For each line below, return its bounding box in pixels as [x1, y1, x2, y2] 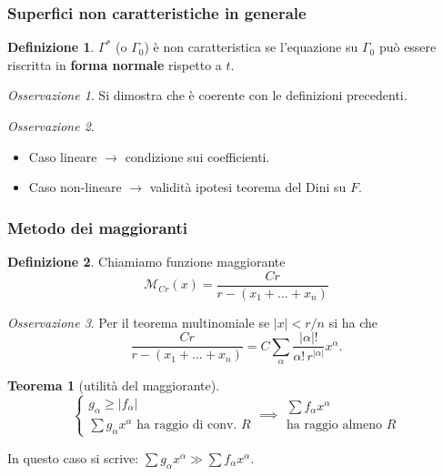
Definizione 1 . [7, 37, 95, 56]
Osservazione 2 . [7, 116, 95, 135]
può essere [378, 37, 437, 56]
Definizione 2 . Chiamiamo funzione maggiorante [7, 252, 286, 270]
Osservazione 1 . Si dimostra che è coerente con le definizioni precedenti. [7, 86, 408, 105]
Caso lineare [28, 147, 97, 166]
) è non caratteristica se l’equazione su [144, 37, 358, 56]
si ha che [328, 312, 378, 331]
